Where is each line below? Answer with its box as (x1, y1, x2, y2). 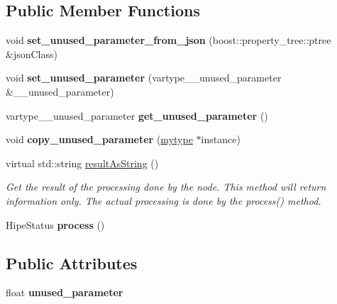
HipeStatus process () (6, 217, 105, 232)
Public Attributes (6, 252, 138, 274)
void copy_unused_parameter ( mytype (6, 132, 193, 147)
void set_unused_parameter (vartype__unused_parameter (6, 70, 282, 85)
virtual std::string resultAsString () (6, 155, 159, 170)
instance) (201, 132, 241, 147)
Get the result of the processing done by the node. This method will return (6, 179, 326, 194)
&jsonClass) (6, 46, 57, 61)
